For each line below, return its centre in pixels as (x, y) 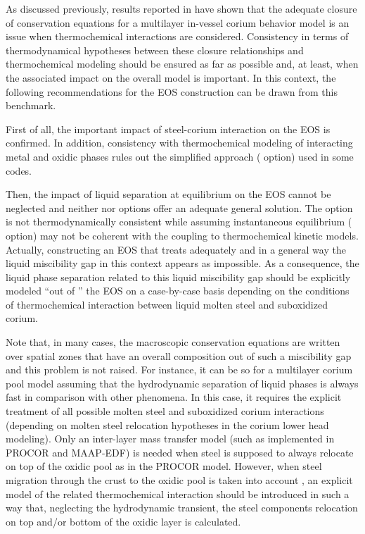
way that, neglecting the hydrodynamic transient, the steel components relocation (182, 508)
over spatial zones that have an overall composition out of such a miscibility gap (179, 355)
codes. (19, 170)
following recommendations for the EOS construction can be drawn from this (172, 91)
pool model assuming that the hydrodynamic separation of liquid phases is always (182, 383)
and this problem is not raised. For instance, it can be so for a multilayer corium (179, 370)
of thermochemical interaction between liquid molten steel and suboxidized (167, 304)
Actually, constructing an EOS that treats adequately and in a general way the (176, 249)
